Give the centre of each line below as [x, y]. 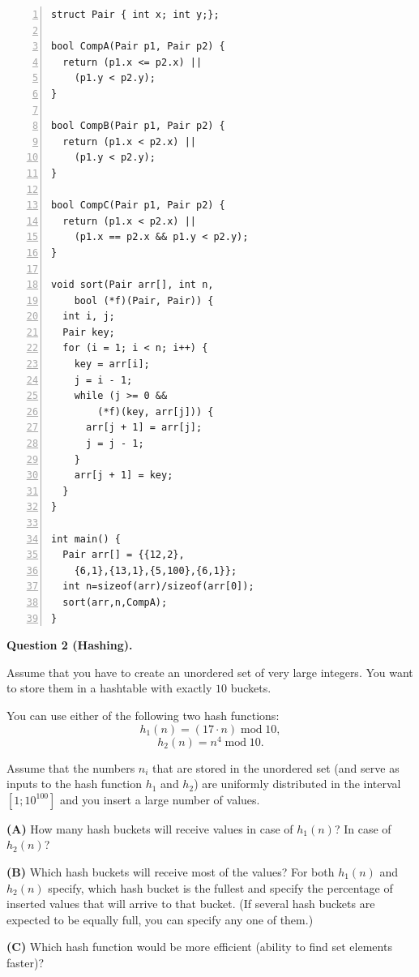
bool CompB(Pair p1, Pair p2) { [138, 126]
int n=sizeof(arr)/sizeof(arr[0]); [158, 587]
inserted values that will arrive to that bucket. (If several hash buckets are [191, 904]
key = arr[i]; [112, 364]
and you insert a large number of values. [160, 799]
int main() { [86, 539]
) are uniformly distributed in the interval [297, 784]
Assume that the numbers [71, 767]
